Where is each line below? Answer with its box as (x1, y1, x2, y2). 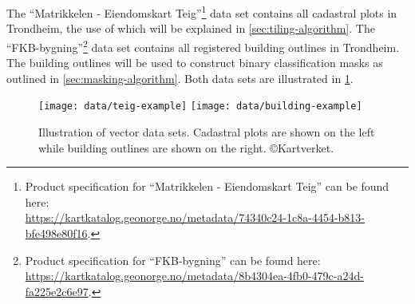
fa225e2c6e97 (25, 282, 89, 299)
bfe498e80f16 (25, 224, 88, 241)
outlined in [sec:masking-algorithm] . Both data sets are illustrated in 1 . (6, 69, 354, 86)
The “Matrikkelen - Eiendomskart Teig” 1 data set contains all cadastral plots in (6, 2, 397, 21)
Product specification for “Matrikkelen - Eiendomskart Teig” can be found (25, 178, 389, 195)
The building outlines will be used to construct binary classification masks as (6, 54, 383, 71)
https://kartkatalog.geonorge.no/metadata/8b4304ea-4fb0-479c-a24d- (25, 267, 364, 284)
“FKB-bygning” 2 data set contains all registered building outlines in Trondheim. (6, 36, 400, 55)
